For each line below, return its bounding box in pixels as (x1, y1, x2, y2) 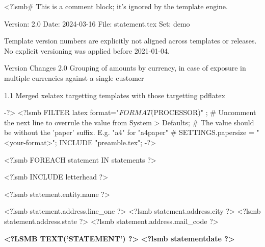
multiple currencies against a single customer (4, 72, 144, 83)
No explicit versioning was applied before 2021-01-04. (4, 45, 170, 56)
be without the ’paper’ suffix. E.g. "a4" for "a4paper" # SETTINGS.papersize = (4, 127, 254, 138)
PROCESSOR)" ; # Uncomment (153, 107, 256, 118)
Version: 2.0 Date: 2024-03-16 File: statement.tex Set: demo (4, 18, 190, 29)
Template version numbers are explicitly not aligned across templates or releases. (4, 35, 257, 46)
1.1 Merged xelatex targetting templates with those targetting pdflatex (4, 89, 225, 100)
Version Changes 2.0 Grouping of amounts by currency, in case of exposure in (4, 62, 246, 73)
